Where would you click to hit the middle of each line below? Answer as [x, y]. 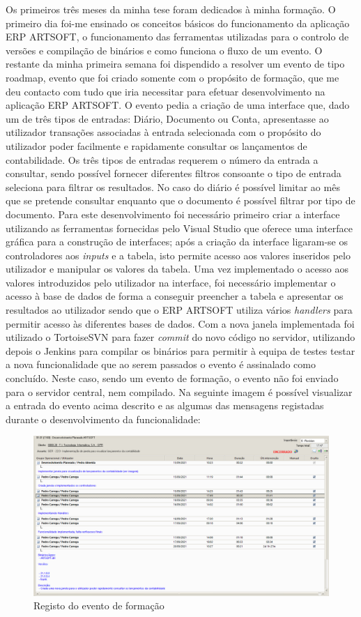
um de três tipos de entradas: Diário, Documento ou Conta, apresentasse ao [167, 118]
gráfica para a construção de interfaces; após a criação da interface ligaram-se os [177, 242]
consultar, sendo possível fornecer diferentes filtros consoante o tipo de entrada [174, 173]
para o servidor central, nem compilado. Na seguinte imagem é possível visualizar [179, 391]
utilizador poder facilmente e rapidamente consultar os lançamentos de [156, 145]
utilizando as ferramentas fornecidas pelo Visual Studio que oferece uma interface [179, 228]
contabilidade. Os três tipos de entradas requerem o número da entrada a [162, 159]
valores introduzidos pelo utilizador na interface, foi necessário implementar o [171, 282]
